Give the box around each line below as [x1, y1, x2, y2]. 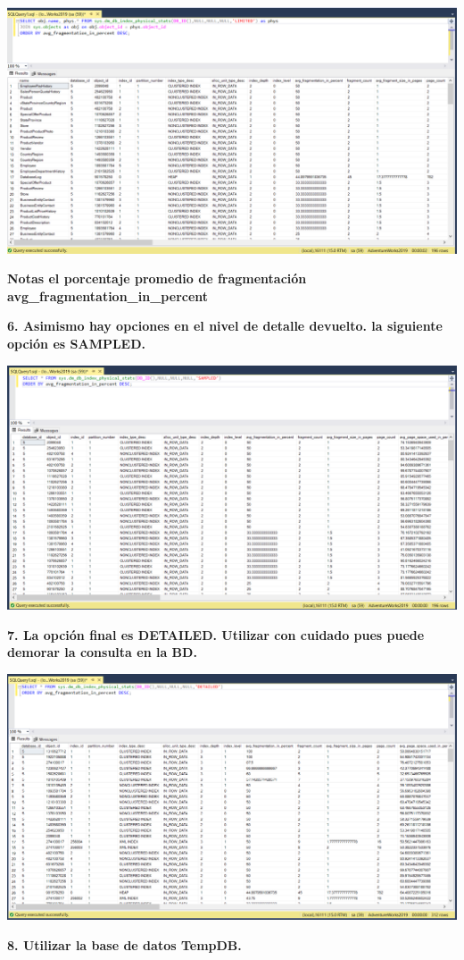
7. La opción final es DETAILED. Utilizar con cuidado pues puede [7, 625, 425, 644]
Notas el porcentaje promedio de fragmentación [7, 269, 307, 288]
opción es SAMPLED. [7, 334, 146, 352]
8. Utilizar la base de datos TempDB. [7, 935, 242, 954]
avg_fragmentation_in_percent [7, 286, 209, 305]
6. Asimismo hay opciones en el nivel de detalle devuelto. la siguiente [7, 316, 443, 335]
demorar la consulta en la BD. [7, 643, 197, 661]
